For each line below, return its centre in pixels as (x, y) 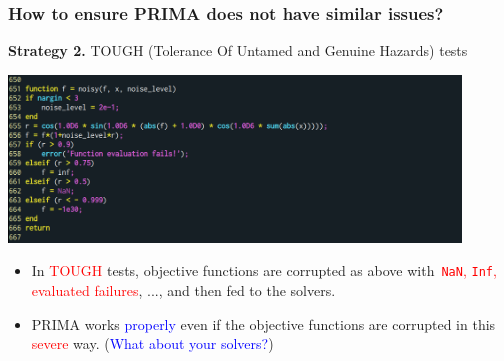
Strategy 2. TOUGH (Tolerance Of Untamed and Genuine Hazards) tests (238, 50)
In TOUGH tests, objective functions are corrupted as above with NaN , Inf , (264, 270)
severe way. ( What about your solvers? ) (152, 343)
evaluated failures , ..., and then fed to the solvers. (183, 289)
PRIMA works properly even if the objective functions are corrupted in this (263, 323)
